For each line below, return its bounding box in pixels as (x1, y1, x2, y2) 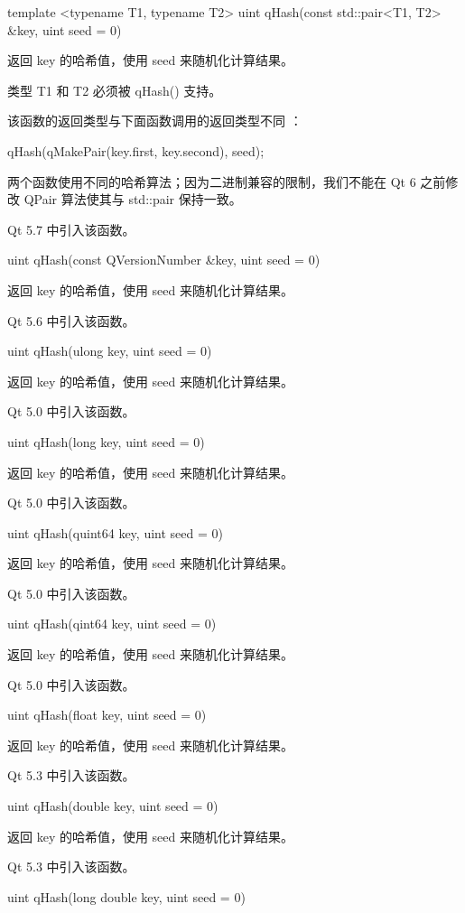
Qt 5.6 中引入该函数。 (7, 311, 135, 330)
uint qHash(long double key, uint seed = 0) (7, 887, 246, 906)
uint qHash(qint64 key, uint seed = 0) (7, 614, 217, 633)
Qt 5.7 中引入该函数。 (7, 219, 135, 238)
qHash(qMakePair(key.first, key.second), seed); (7, 141, 265, 160)
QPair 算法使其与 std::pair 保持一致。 (23, 190, 242, 209)
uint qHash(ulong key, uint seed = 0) (7, 341, 212, 360)
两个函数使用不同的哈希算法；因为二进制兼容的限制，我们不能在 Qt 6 (7, 172, 416, 191)
